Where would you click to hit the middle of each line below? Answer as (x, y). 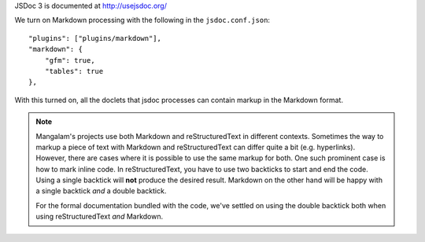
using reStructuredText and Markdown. (100, 217)
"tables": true (74, 71)
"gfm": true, (70, 60)
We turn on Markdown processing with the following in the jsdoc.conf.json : (142, 20)
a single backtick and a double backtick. (101, 191)
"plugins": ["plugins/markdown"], (95, 38)
